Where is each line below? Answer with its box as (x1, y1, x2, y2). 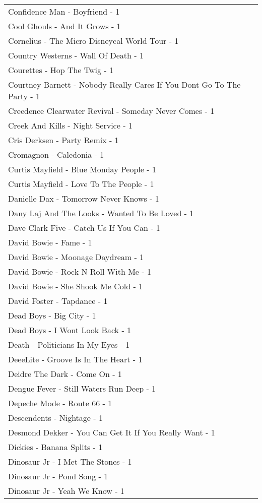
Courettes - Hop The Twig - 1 (8, 64, 113, 76)
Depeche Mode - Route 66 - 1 (8, 397, 112, 409)
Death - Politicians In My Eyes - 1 (8, 339, 130, 350)
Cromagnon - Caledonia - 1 (8, 149, 104, 160)
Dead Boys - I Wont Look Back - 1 (8, 324, 132, 336)
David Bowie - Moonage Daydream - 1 (8, 251, 144, 263)
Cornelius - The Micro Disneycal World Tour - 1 (8, 35, 179, 46)
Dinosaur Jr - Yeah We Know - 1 (8, 485, 124, 496)
